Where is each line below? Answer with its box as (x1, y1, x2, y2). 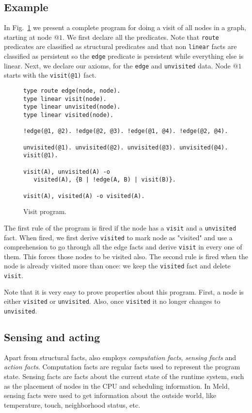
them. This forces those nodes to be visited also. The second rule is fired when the (4, 251, 248, 261)
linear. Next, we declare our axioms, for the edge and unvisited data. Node (4, 60, 231, 70)
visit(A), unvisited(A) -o (23, 168, 110, 175)
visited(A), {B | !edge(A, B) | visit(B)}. (33, 176, 176, 183)
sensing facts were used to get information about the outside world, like (4, 390, 216, 400)
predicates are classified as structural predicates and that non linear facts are (4, 41, 237, 51)
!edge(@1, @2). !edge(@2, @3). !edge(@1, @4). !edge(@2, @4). (23, 128, 228, 135)
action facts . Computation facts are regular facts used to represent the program (4, 362, 240, 372)
